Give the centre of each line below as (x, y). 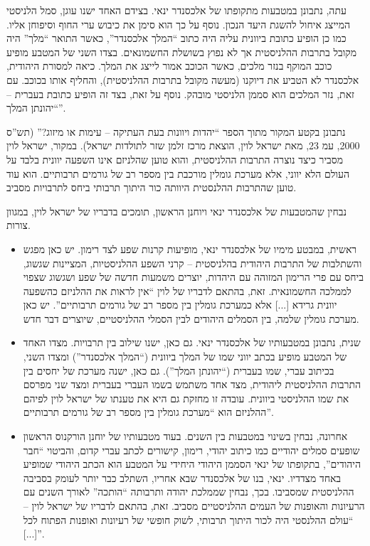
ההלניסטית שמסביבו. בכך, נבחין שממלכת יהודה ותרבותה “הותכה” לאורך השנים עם (189, 492)
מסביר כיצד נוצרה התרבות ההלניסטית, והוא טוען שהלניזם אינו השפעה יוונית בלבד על (175, 159)
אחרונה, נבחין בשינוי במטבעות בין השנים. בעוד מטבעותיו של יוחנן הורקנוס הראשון (185, 436)
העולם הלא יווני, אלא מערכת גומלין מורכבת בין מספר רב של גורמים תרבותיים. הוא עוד (178, 173)
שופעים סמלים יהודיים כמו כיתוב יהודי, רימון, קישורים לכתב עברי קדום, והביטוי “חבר (191, 450)
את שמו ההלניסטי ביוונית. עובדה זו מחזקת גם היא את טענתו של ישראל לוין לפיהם (186, 398)
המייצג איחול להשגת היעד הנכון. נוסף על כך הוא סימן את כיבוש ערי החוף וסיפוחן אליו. (179, 24)
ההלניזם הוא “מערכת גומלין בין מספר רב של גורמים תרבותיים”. (148, 412)
